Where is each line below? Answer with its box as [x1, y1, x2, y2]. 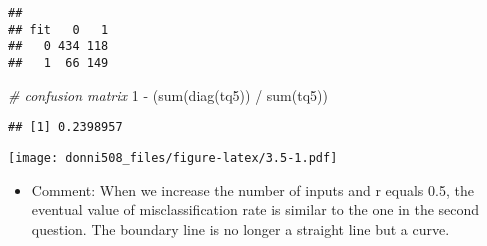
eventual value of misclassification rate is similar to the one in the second [31, 199, 480, 220]
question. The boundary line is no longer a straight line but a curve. [31, 218, 450, 239]
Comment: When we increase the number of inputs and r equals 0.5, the [31, 179, 474, 200]
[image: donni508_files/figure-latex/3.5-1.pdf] [8, 150, 338, 165]
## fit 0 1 [8, 22, 109, 37]
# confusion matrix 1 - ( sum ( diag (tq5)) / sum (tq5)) [8, 84, 328, 105]
